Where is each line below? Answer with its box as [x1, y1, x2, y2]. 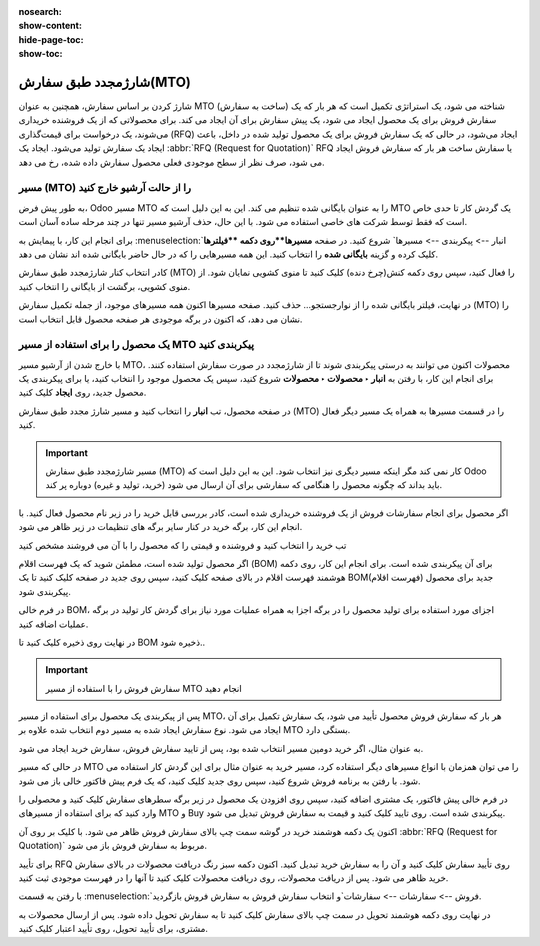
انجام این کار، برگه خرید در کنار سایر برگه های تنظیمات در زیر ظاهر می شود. [18, 521, 303, 533]
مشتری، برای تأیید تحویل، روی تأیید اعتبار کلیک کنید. [18, 923, 209, 935]
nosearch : [18, 6, 62, 17]
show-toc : [18, 48, 63, 60]
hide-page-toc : [18, 33, 84, 45]
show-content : [18, 20, 82, 32]
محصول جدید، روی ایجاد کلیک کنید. [18, 386, 147, 399]
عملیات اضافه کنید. [18, 618, 89, 630]
